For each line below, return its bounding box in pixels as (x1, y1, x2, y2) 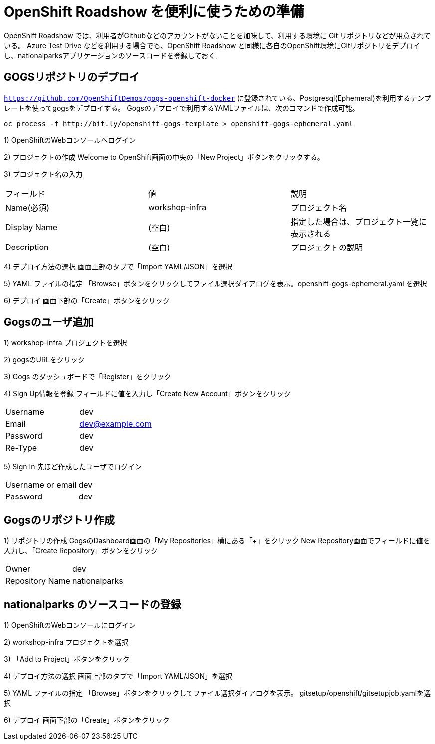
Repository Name (5, 576, 70, 586)
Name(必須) (5, 202, 50, 213)
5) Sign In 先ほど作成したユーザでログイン (4, 462, 142, 471)
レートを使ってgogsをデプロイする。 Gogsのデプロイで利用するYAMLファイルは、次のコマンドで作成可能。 (4, 103, 359, 112)
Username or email (5, 480, 77, 490)
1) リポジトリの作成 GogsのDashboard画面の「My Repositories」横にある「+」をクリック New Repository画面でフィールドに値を (4, 536, 430, 545)
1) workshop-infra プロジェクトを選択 (4, 338, 127, 347)
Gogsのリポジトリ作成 (4, 513, 115, 526)
